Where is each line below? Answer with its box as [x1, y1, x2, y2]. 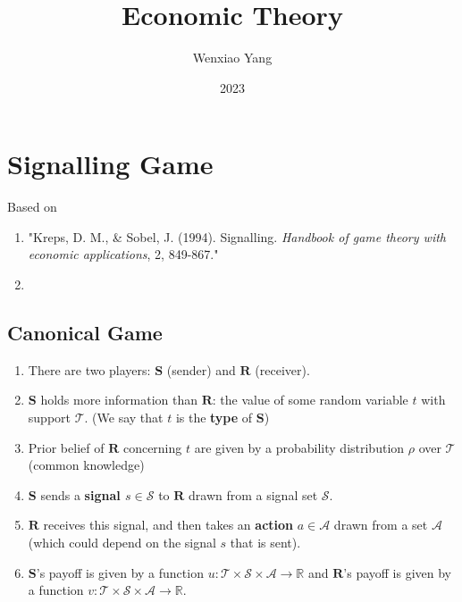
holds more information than [40, 390, 197, 409]
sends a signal [40, 485, 121, 504]
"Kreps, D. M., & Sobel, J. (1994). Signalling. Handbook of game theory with [28, 227, 446, 246]
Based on [7, 197, 57, 216]
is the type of [175, 408, 253, 427]
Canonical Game [7, 319, 163, 347]
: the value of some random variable [212, 390, 408, 409]
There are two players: [28, 360, 151, 379]
